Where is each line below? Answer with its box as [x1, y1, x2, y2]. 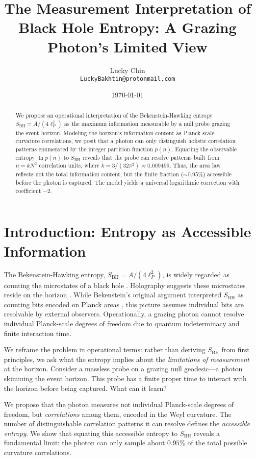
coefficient [15, 186, 41, 194]
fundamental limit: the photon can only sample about [4, 437, 165, 448]
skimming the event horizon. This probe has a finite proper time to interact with [4, 373, 247, 383]
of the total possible [187, 437, 247, 448]
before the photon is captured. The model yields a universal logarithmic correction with [15, 178, 240, 187]
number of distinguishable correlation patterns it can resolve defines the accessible [4, 418, 250, 429]
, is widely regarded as [162, 269, 230, 279]
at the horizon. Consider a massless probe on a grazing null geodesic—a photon [4, 363, 243, 374]
